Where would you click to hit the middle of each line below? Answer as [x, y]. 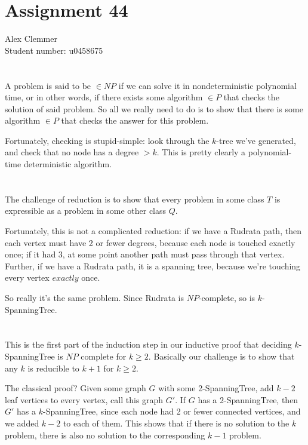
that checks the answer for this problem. [135, 120]
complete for [104, 356]
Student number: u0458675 [54, 50]
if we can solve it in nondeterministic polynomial [207, 85]
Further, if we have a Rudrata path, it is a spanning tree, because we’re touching [153, 266]
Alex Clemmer [31, 39]
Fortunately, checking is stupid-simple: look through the [107, 140]
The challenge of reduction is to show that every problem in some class [135, 199]
